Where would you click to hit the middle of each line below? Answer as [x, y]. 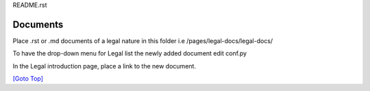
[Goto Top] [28, 79]
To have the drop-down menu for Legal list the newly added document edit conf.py [129, 53]
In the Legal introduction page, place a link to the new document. [104, 66]
